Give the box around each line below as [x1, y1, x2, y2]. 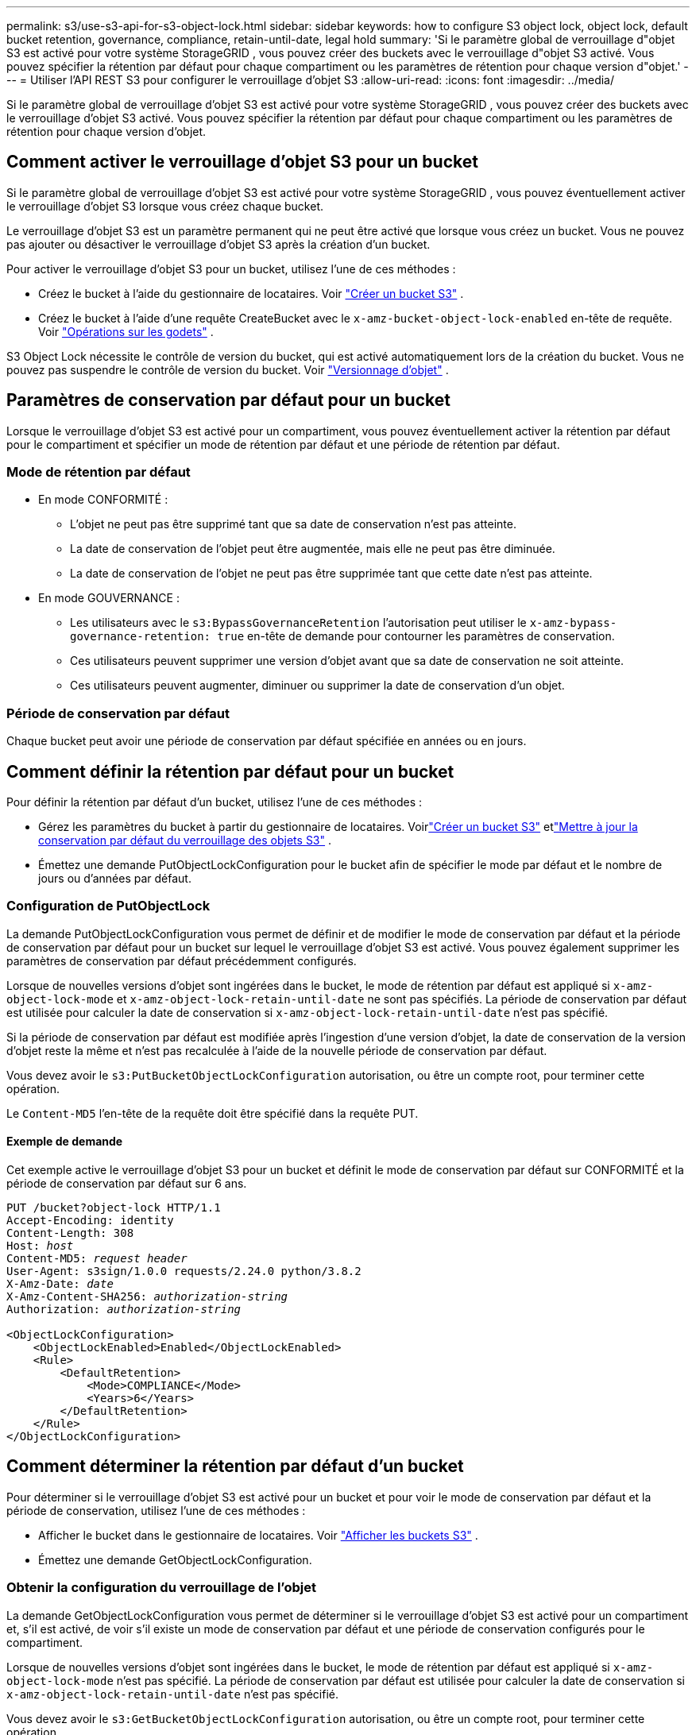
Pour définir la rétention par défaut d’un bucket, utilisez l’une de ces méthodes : [6, 795, 423, 810]
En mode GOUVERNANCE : [38, 591, 180, 605]
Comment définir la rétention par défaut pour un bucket [6, 761, 454, 782]
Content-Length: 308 [6, 1227, 134, 1239]
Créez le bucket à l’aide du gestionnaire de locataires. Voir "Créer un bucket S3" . [38, 286, 464, 300]
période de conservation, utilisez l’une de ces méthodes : [6, 1503, 306, 1517]
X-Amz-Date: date [6, 1277, 114, 1290]
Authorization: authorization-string [6, 1303, 242, 1316]
